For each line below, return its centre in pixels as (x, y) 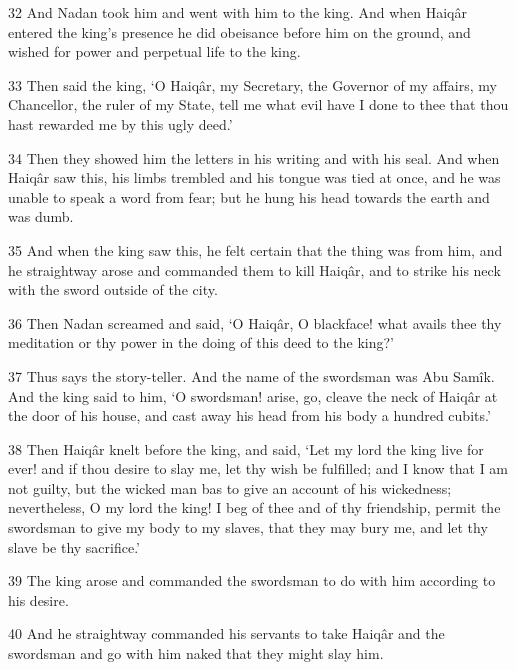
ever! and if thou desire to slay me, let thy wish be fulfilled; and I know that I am (258, 468)
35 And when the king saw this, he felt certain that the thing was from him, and (255, 249)
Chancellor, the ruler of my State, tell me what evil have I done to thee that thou (258, 104)
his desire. (38, 599)
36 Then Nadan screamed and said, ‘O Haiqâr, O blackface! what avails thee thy (255, 322)
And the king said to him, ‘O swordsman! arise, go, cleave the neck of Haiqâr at (253, 395)
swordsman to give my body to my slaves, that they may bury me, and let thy (248, 527)
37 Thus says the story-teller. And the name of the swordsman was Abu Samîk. (251, 375)
